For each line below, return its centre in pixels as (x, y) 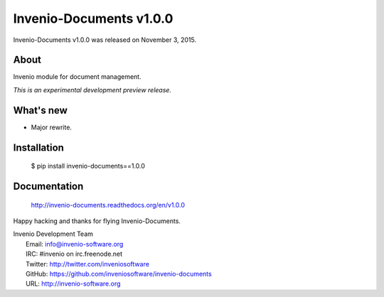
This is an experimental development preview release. (92, 90)
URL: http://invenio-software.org (73, 283)
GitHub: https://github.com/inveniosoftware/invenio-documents (119, 274)
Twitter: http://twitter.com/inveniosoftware (87, 264)
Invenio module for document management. (77, 77)
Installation (38, 147)
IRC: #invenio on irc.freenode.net (74, 254)
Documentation (48, 186)
